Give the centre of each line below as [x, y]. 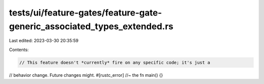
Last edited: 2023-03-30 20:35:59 [44, 41]
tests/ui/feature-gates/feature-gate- [86, 13]
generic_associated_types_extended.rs [91, 26]
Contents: [19, 50]
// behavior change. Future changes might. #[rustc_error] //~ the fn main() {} [86, 75]
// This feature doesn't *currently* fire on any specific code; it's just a [115, 62]
